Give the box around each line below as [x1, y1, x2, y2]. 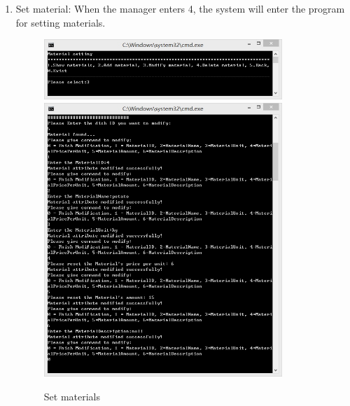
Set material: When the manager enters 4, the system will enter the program [15, 1, 345, 15]
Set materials [43, 388, 101, 403]
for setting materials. [15, 15, 106, 29]
